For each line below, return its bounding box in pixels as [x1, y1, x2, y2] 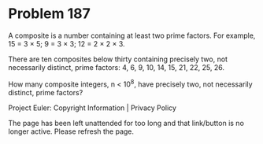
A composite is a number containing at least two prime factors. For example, [8, 31, 256, 40]
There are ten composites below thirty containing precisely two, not [8, 54, 228, 64]
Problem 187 [8, 5, 91, 23]
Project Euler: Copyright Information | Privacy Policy [8, 103, 177, 113]
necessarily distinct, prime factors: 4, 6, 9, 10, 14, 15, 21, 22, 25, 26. [8, 62, 224, 72]
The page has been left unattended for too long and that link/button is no [8, 118, 244, 127]
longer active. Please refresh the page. [8, 127, 135, 136]
